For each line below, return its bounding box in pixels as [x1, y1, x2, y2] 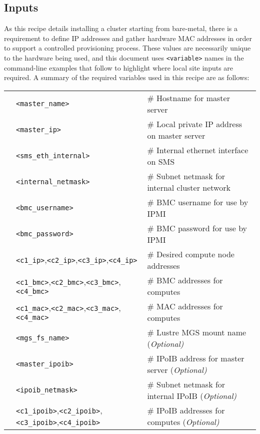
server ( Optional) [147, 363, 207, 375]
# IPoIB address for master [147, 352, 244, 364]
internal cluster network [147, 181, 230, 193]
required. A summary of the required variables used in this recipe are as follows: [4, 72, 249, 83]
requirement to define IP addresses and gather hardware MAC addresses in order [4, 33, 252, 43]
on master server [147, 129, 205, 141]
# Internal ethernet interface [147, 144, 248, 156]
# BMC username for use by [147, 196, 248, 208]
